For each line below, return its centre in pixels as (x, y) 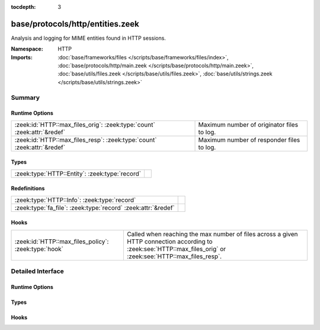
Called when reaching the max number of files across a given (212, 234)
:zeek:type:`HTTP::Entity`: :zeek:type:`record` (78, 173)
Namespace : (27, 49)
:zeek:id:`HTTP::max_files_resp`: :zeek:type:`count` (86, 139)
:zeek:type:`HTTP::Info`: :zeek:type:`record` (75, 200)
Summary (25, 97)
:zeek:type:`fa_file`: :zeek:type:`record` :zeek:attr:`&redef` (95, 208)
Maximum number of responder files (249, 139)
